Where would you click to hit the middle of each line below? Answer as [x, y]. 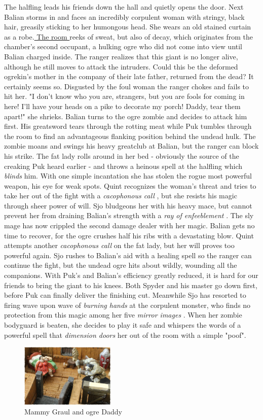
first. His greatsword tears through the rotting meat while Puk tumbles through [128, 126]
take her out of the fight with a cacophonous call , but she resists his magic [121, 196]
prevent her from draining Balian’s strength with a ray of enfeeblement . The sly [129, 215]
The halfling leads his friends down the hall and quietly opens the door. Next [124, 7]
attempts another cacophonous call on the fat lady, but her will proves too [119, 245]
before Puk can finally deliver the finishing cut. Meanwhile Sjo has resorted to [125, 295]
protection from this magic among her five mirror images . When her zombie [123, 315]
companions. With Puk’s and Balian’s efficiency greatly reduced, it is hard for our [131, 275]
